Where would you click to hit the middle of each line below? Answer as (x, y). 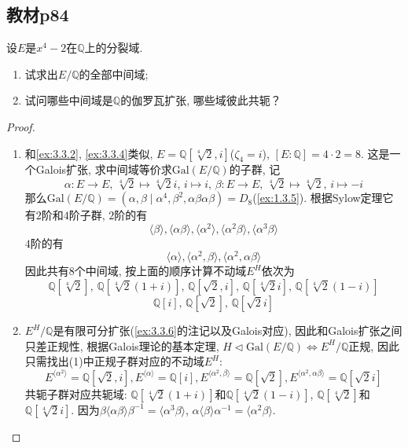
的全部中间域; (114, 73)
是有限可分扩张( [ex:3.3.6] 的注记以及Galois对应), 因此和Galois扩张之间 (228, 330)
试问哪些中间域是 (69, 100)
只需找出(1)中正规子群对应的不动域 (114, 361)
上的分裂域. (114, 48)
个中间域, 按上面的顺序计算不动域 (160, 271)
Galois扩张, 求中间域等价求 (104, 169)
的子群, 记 (255, 169)
